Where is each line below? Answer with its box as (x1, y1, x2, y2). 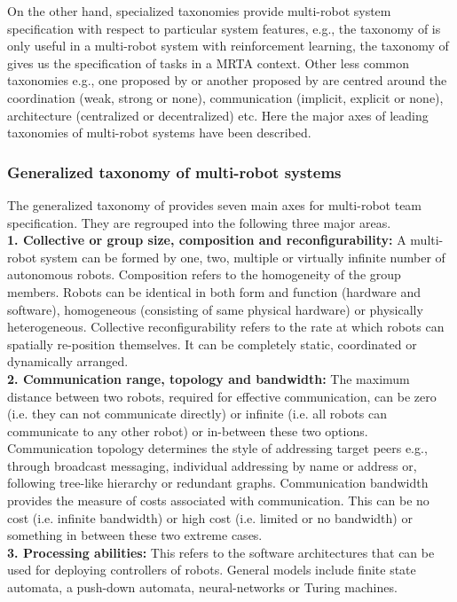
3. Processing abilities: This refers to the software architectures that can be (7, 543, 435, 561)
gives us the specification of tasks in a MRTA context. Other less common (7, 53, 409, 72)
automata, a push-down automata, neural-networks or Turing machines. (7, 578, 398, 597)
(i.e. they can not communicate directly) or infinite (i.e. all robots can (7, 404, 387, 423)
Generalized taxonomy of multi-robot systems (7, 160, 342, 183)
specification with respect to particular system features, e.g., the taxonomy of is (7, 19, 441, 37)
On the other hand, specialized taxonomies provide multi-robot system (7, 2, 391, 20)
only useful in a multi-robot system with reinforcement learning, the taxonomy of (7, 36, 449, 55)
